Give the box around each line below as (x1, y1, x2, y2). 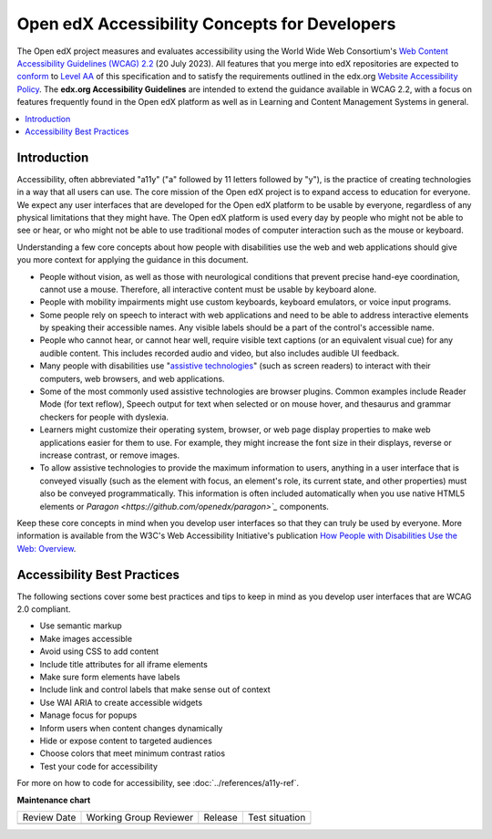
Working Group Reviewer (86, 811, 194, 823)
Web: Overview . (16, 543, 77, 554)
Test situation (247, 811, 306, 823)
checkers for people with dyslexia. (39, 411, 169, 422)
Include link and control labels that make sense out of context (39, 684, 271, 695)
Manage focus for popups (39, 710, 138, 720)
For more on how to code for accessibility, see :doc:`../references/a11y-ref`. (16, 778, 300, 789)
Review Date (22, 811, 77, 823)
